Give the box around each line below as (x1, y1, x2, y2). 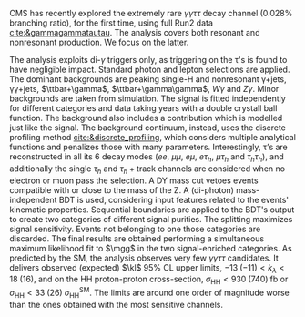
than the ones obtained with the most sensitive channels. (9, 299, 223, 310)
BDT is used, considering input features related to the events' (58, 194, 290, 205)
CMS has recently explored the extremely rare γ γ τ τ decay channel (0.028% (9, 8, 293, 18)
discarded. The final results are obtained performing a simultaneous (9, 232, 265, 244)
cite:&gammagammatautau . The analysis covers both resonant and (9, 27, 260, 37)
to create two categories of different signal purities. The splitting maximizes (9, 213, 293, 224)
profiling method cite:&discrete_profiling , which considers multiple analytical (9, 132, 296, 142)
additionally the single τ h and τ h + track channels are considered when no (9, 163, 285, 176)
